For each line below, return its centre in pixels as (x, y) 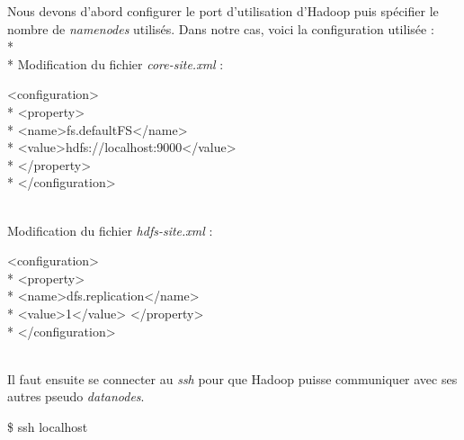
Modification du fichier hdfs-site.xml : (110, 230)
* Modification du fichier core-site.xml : (116, 63)
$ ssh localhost (48, 426)
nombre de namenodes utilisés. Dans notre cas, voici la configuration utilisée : (221, 28)
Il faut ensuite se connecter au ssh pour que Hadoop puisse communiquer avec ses (232, 378)
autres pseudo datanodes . (76, 396)
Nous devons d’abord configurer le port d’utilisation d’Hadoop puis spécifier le (223, 11)
